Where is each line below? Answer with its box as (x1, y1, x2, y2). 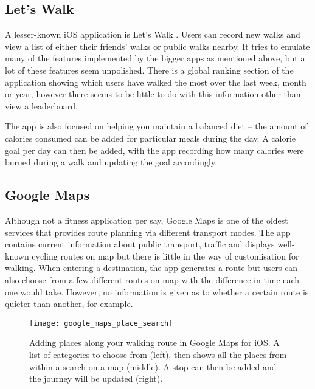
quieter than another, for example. (5, 297, 133, 310)
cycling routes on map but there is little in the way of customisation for (32, 249, 299, 262)
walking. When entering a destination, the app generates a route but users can (5, 261, 298, 274)
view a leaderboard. (5, 99, 78, 112)
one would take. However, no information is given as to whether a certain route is (5, 285, 309, 298)
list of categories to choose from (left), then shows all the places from (29, 348, 287, 360)
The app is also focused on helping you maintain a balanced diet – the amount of (5, 120, 308, 133)
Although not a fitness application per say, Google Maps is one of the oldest (5, 213, 288, 226)
